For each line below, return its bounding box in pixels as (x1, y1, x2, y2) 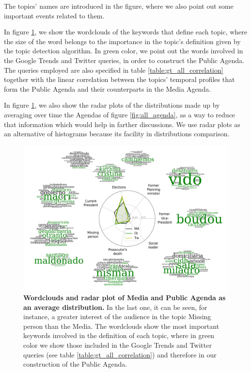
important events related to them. (4, 10, 105, 20)
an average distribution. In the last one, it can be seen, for (23, 302, 207, 312)
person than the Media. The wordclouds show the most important (23, 321, 220, 331)
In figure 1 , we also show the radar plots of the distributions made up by (4, 100, 220, 110)
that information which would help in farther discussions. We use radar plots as (4, 119, 240, 129)
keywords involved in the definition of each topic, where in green (23, 330, 215, 340)
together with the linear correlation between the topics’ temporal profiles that (4, 74, 235, 84)
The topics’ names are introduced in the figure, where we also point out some (4, 1, 234, 11)
